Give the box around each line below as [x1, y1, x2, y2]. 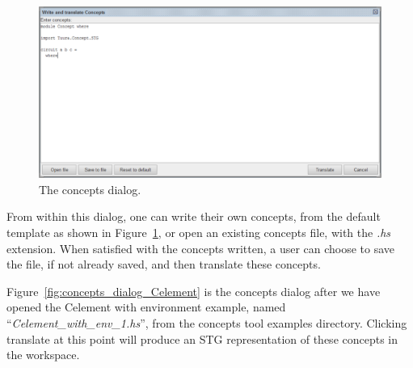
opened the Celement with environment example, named [6, 298, 286, 315]
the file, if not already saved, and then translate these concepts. [6, 256, 321, 273]
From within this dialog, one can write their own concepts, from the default [6, 208, 381, 225]
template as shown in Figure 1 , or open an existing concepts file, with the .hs [6, 223, 391, 240]
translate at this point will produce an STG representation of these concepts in [6, 330, 398, 347]
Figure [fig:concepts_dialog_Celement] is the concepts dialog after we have [6, 282, 381, 299]
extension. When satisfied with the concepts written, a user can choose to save [6, 239, 395, 256]
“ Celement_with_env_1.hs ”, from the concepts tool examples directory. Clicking [6, 314, 407, 331]
